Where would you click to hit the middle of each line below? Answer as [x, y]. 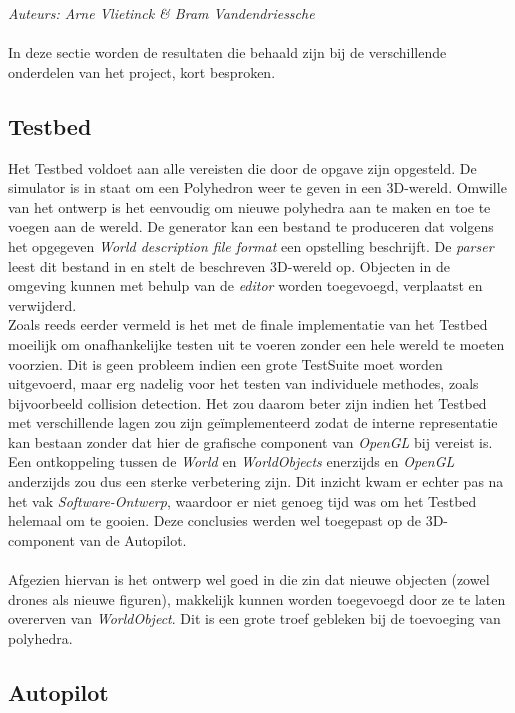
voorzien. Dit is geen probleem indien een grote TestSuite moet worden [225, 363]
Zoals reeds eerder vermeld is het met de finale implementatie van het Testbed [248, 324]
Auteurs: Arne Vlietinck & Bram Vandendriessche [161, 13]
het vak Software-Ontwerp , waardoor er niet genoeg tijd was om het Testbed [242, 500]
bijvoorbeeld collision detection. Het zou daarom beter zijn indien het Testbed [247, 402]
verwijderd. [42, 304]
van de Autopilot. [133, 539]
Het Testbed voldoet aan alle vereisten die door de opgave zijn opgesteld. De [242, 167]
